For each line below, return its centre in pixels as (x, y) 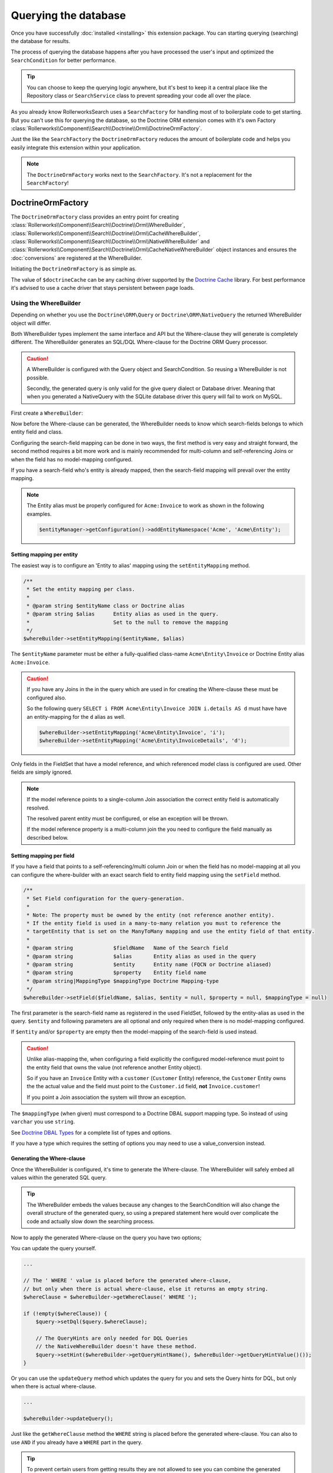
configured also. (46, 698)
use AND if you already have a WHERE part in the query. (77, 1442)
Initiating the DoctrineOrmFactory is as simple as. (74, 269)
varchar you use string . (43, 1122)
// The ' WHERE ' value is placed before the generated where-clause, (127, 1281)
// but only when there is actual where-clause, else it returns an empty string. (146, 1289)
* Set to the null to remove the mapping (127, 622)
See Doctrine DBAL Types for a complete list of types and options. (91, 1132)
